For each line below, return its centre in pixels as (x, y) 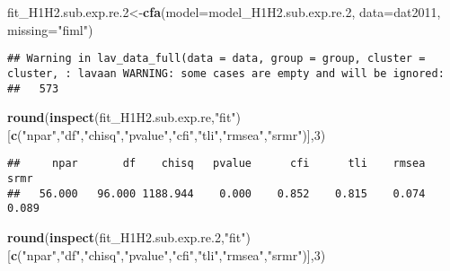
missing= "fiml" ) (50, 29)
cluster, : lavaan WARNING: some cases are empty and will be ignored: (226, 73)
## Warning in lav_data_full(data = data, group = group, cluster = (216, 59)
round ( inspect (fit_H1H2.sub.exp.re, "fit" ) (124, 117)
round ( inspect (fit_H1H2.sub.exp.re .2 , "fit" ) (129, 236)
